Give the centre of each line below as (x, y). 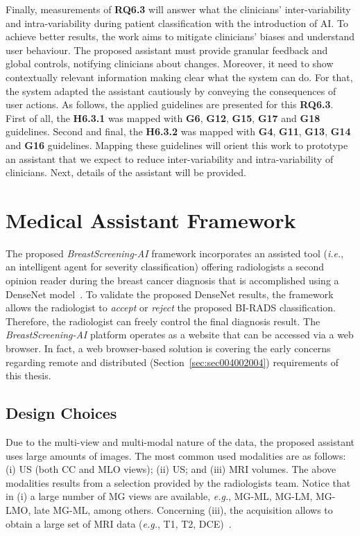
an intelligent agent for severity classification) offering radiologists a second (165, 267)
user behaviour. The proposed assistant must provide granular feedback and (167, 50)
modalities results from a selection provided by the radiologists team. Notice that (178, 482)
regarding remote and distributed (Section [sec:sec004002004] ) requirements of (172, 362)
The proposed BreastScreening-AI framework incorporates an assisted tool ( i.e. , (175, 253)
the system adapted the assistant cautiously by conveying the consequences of (171, 90)
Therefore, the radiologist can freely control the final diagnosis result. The (163, 321)
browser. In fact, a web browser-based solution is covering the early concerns (168, 348)
